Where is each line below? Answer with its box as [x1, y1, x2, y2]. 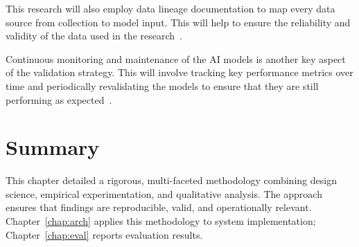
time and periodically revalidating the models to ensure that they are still [6, 78, 319, 93]
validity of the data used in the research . [6, 28, 182, 43]
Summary [6, 133, 100, 161]
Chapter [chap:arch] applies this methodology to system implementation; [6, 214, 316, 228]
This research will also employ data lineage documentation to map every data [6, 1, 335, 15]
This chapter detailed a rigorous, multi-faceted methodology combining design [6, 173, 337, 187]
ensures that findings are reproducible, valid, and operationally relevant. [6, 200, 312, 214]
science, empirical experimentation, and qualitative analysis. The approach [6, 186, 322, 201]
